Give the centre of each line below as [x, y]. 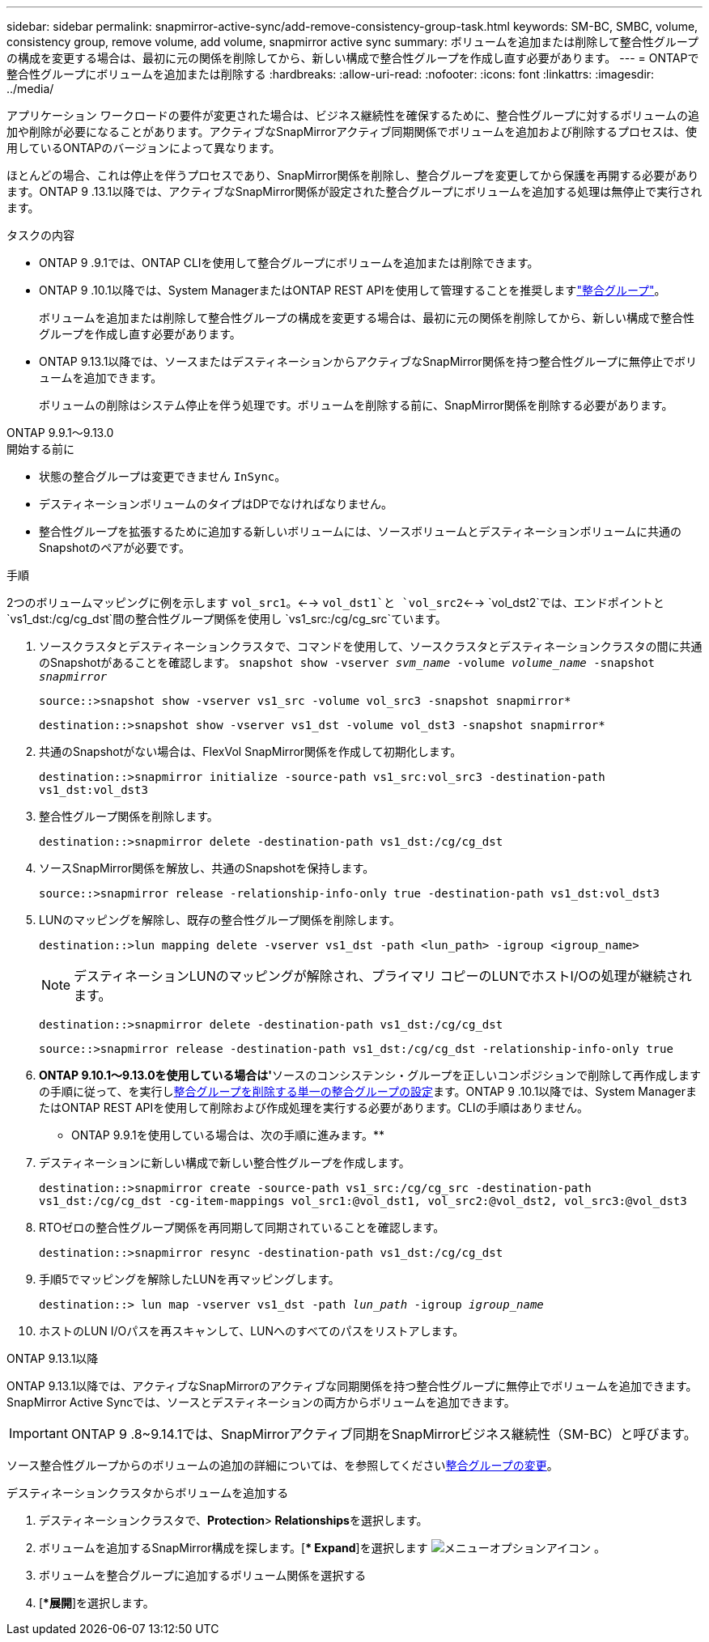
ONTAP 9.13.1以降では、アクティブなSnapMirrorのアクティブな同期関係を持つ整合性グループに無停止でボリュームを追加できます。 [352, 1386]
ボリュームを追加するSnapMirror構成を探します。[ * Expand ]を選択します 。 [322, 1548]
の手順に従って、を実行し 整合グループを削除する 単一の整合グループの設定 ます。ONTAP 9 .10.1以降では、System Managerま [368, 1091]
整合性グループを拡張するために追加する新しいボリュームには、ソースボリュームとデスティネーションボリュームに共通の [361, 531]
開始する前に [40, 449]
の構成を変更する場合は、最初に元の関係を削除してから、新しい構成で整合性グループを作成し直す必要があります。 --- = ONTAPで [353, 58]
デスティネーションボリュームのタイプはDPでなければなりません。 [216, 504]
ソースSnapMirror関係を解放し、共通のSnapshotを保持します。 [207, 868]
